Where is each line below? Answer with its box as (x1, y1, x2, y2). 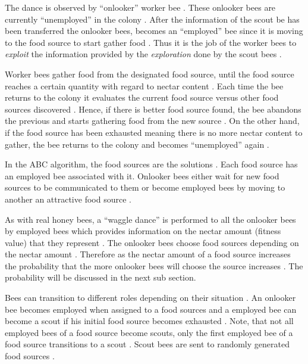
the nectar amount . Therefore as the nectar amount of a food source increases (5, 248, 291, 260)
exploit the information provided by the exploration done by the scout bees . (5, 48, 282, 60)
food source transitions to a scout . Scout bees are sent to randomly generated (5, 338, 290, 350)
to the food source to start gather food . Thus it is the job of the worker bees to (5, 36, 297, 48)
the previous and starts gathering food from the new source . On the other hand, (5, 114, 300, 127)
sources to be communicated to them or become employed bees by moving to (5, 181, 285, 194)
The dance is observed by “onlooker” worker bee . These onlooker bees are (5, 1, 276, 13)
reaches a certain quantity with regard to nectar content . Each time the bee (5, 79, 284, 92)
